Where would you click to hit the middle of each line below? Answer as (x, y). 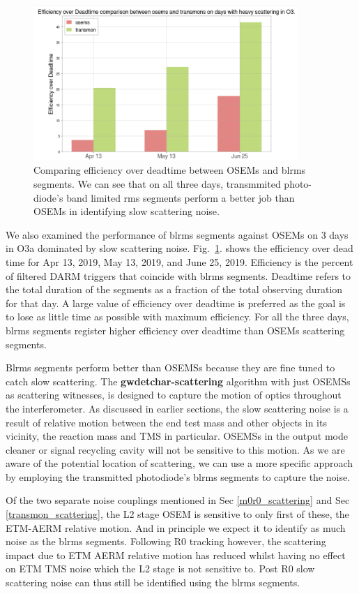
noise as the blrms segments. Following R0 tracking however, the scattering (166, 541)
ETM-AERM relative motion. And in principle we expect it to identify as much (176, 527)
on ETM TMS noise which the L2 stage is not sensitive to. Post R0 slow (160, 569)
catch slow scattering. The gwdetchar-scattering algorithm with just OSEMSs (178, 381)
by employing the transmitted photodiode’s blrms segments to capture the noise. (178, 476)
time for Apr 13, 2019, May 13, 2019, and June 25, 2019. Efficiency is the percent (179, 261)
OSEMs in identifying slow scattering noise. (127, 211)
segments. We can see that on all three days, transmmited (157, 184)
